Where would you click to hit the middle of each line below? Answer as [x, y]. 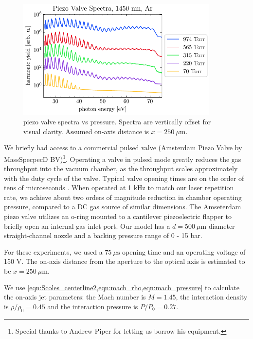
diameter [222, 226]
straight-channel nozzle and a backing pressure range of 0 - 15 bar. [103, 235]
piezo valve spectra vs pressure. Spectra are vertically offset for [117, 122]
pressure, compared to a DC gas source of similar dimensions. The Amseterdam [123, 207]
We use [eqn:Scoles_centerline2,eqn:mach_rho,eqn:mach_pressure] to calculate [122, 287]
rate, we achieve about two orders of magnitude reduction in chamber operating [123, 197]
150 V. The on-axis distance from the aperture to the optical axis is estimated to [125, 261]
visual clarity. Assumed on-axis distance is [86, 131]
